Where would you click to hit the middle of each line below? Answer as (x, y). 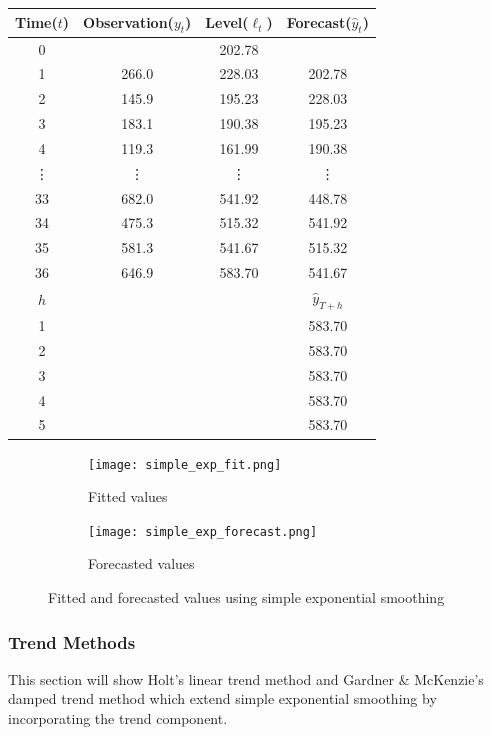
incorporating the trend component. (118, 718)
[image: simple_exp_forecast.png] (203, 531)
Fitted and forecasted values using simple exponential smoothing (246, 597)
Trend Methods (72, 641)
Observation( (128, 21)
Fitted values (128, 496)
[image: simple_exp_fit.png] (185, 464)
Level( (227, 22)
